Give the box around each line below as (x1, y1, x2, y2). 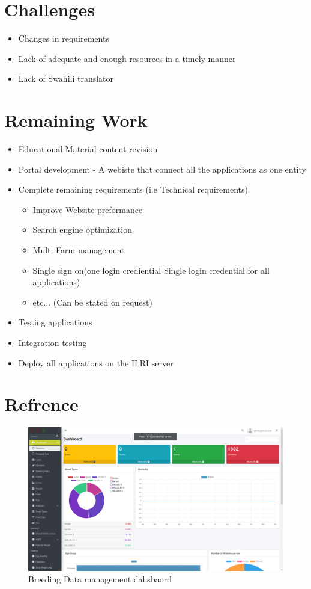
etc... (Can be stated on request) (32, 295, 152, 308)
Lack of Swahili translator (18, 72, 114, 85)
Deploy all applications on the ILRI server (18, 356, 174, 369)
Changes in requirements (18, 32, 109, 45)
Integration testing (18, 336, 87, 348)
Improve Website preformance (32, 203, 143, 215)
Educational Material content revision (18, 143, 158, 155)
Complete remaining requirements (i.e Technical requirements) (18, 183, 249, 196)
